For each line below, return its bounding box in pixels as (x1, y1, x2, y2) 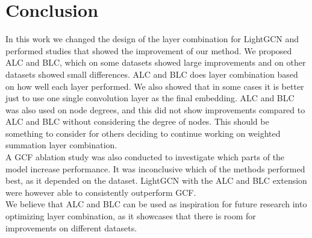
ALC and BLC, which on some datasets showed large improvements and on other (5, 56, 306, 69)
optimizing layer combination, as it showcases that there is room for (5, 210, 256, 222)
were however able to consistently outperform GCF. (5, 186, 196, 198)
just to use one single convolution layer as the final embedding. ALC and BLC (5, 92, 295, 104)
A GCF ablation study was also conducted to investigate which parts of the (5, 151, 285, 163)
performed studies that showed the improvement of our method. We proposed (5, 44, 292, 57)
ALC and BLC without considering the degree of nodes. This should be (5, 115, 269, 128)
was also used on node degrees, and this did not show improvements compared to (5, 103, 305, 116)
